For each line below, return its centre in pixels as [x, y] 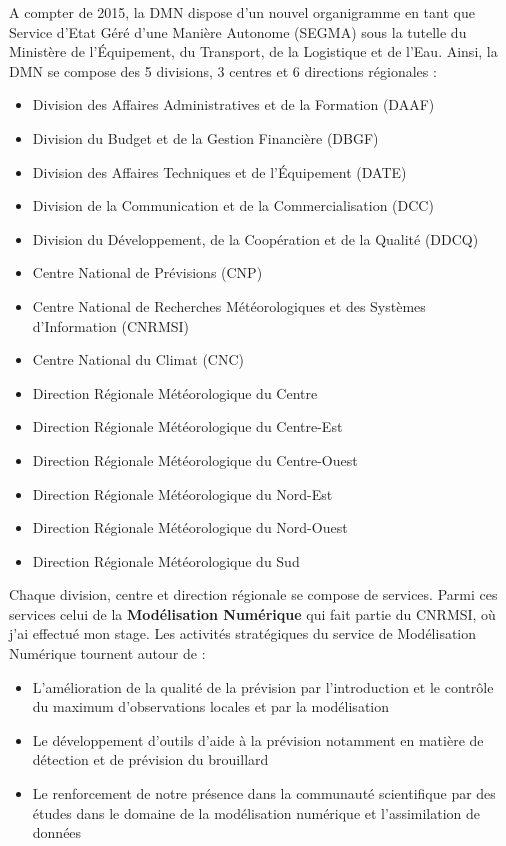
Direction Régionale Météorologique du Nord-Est [182, 493]
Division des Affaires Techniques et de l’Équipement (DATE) [219, 171]
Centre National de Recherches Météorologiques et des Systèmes [229, 305]
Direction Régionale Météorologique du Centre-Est [187, 426]
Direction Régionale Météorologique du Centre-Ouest [195, 459]
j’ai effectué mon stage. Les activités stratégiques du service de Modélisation [243, 633]
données [57, 832]
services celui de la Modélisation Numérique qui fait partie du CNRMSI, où [252, 613]
